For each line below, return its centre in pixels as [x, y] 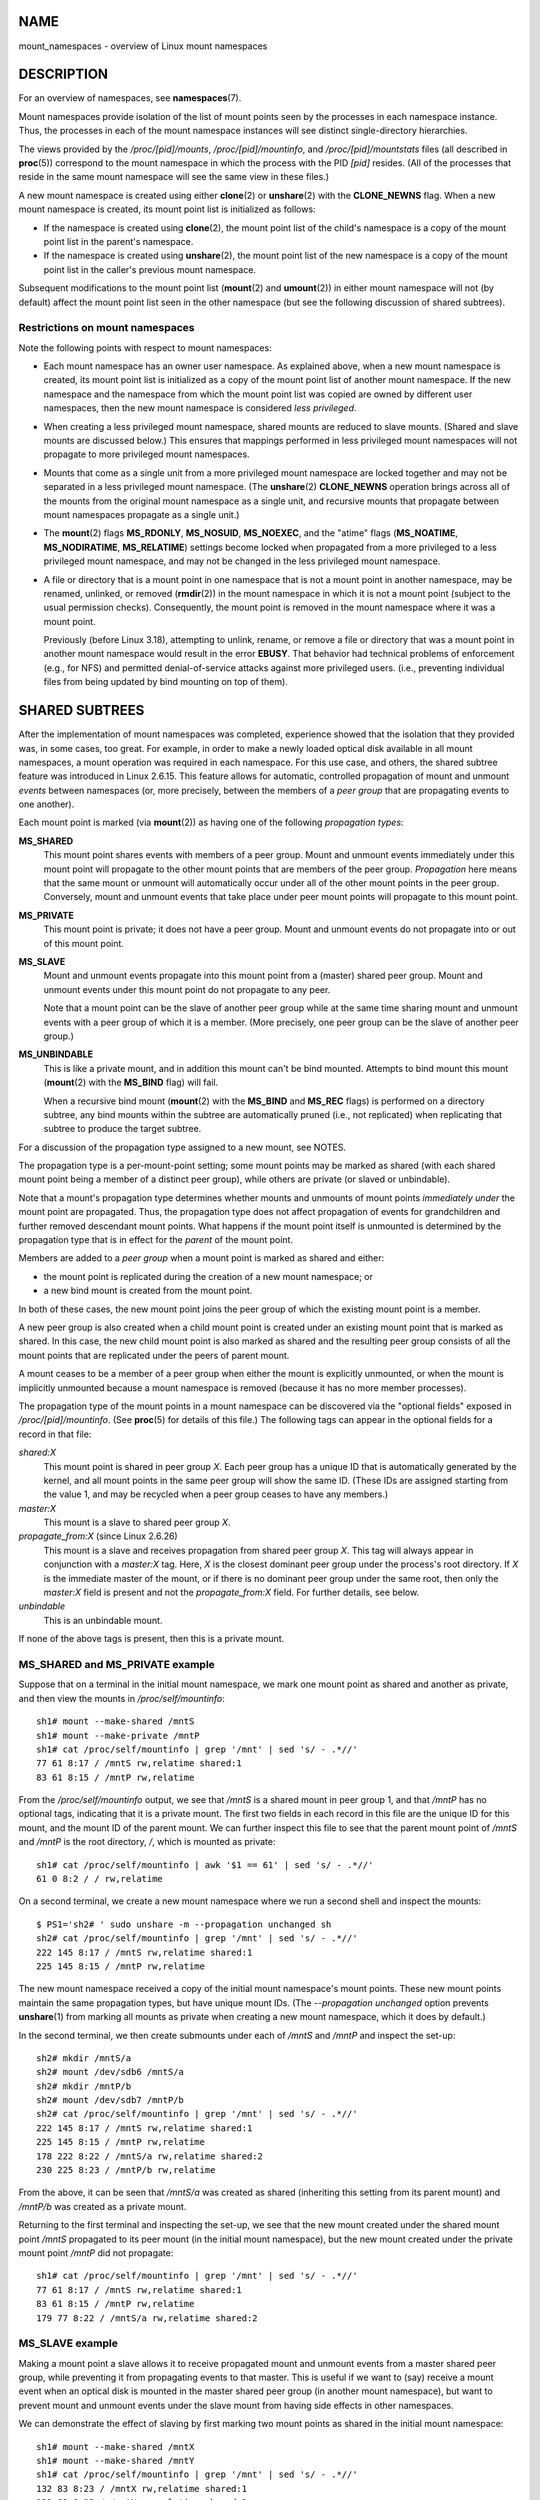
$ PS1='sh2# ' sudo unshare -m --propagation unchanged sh [184, 1924]
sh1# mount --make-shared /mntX [115, 2446]
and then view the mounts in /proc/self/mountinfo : [121, 1698]
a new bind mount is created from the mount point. [148, 1291]
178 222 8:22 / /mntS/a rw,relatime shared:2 [150, 2156]
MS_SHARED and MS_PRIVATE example [116, 1664]
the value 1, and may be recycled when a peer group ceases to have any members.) [216, 1494]
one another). [46, 804]
